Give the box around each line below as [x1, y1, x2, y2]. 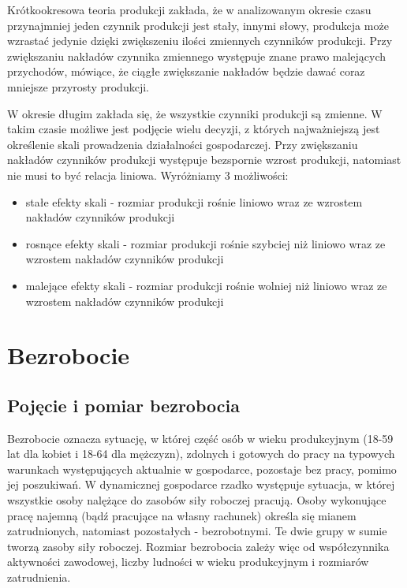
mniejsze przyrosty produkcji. [7, 78, 149, 95]
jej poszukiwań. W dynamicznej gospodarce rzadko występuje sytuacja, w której [7, 476, 395, 493]
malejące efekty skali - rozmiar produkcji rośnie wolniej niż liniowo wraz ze [25, 277, 387, 293]
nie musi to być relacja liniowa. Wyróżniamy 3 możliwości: [7, 166, 289, 183]
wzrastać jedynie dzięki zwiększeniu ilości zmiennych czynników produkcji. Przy [7, 32, 393, 49]
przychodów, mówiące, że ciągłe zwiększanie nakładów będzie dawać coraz [7, 63, 365, 80]
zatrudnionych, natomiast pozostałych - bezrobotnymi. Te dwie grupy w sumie [7, 523, 387, 539]
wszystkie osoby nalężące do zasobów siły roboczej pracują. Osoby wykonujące [7, 492, 386, 508]
